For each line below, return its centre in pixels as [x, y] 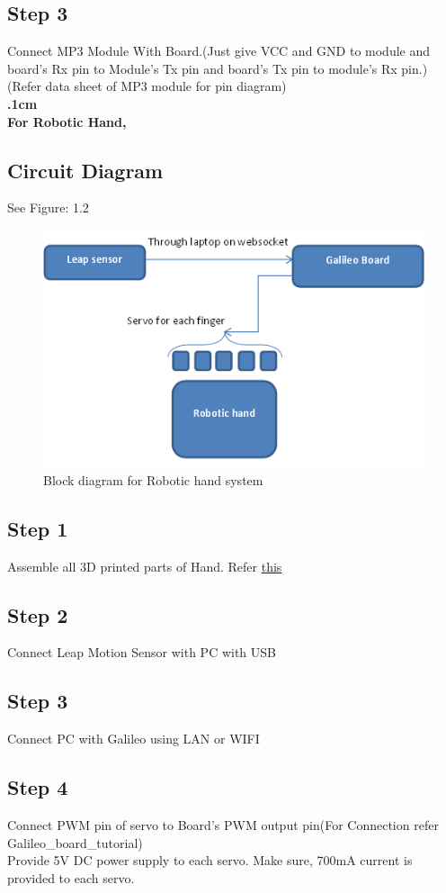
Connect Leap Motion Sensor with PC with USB [142, 652]
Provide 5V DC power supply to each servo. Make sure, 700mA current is [210, 860]
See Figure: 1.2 [48, 207]
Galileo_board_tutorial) [75, 842]
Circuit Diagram [85, 170]
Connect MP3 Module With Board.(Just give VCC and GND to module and [219, 51]
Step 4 [38, 787]
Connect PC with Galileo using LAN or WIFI [134, 739]
